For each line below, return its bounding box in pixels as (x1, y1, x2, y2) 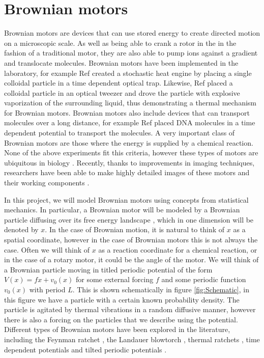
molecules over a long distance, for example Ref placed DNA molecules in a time (4, 117, 255, 128)
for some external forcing (75, 274, 154, 285)
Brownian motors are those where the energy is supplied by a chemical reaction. (4, 137, 253, 148)
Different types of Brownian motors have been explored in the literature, (4, 324, 230, 335)
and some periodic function (161, 274, 246, 285)
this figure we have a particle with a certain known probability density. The (4, 294, 240, 305)
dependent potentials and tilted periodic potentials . (4, 344, 167, 354)
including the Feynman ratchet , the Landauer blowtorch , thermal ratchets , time (4, 334, 260, 344)
